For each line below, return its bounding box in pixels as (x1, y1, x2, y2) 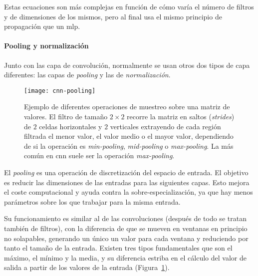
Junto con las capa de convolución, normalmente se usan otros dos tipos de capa (4, 59, 250, 70)
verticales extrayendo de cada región (110, 121, 221, 131)
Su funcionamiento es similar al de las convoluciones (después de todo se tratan (4, 213, 247, 224)
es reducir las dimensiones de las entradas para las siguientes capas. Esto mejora (4, 177, 250, 187)
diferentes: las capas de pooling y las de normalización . (4, 69, 171, 80)
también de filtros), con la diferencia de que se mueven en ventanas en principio (4, 223, 248, 233)
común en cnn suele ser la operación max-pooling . (24, 150, 175, 161)
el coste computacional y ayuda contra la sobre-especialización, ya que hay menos (4, 187, 253, 197)
